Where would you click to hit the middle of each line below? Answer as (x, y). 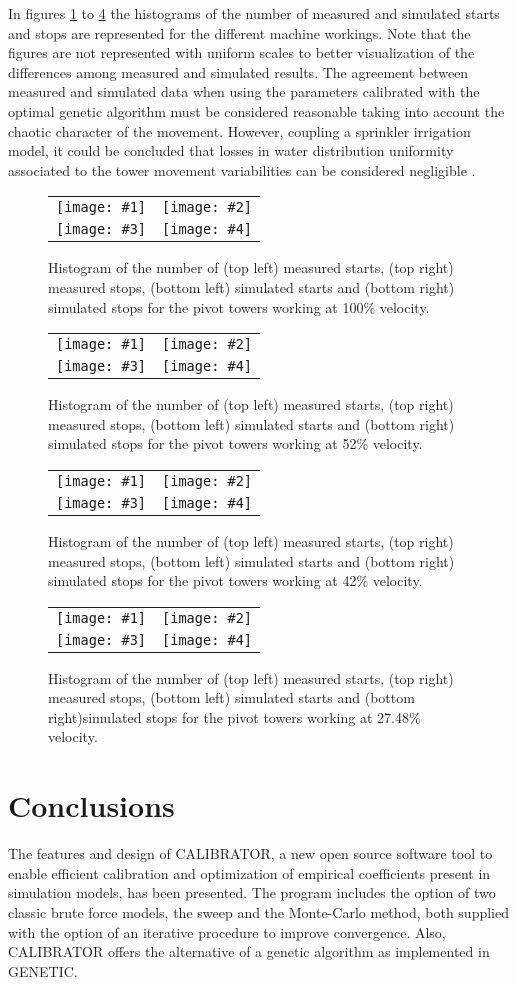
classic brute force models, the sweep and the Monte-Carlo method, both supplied (258, 911)
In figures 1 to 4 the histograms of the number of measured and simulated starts (254, 13)
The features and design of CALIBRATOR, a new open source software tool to (250, 853)
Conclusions (91, 805)
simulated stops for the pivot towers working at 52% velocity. (235, 443)
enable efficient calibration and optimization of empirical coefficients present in (249, 872)
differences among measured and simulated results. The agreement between (238, 71)
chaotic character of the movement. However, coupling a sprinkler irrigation (239, 130)
